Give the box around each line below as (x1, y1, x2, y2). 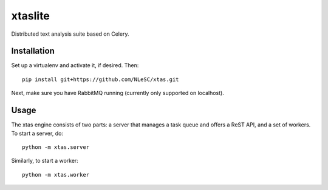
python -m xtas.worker (22, 171, 90, 178)
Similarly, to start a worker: (11, 157, 78, 165)
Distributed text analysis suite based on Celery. (11, 30, 129, 38)
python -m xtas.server (22, 143, 90, 151)
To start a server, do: (11, 129, 64, 137)
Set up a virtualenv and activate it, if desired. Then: (11, 62, 139, 69)
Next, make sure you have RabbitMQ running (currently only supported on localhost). (11, 90, 224, 97)
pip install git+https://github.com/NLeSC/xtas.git (22, 76, 179, 83)
